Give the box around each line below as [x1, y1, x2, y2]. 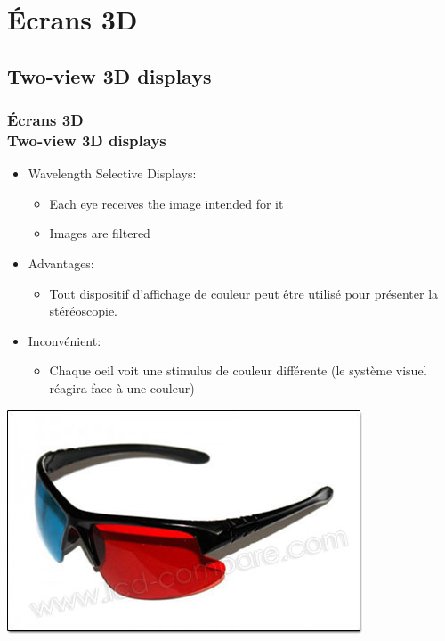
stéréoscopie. [49, 301, 117, 320]
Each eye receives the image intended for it [49, 193, 284, 212]
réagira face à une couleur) [49, 379, 195, 398]
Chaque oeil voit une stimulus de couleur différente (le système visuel [49, 361, 427, 380]
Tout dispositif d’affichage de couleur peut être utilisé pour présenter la [49, 284, 439, 302]
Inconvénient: [28, 331, 101, 349]
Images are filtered [49, 224, 150, 242]
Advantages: [28, 254, 94, 273]
